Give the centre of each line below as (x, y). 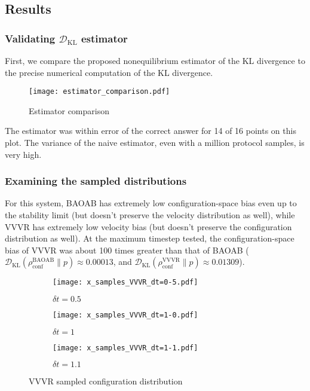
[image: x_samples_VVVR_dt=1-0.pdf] (125, 315)
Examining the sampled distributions (96, 181)
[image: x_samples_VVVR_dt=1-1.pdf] (125, 348)
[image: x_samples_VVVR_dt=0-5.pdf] (125, 282)
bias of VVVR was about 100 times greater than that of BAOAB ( (127, 250)
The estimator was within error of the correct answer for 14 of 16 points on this (151, 131)
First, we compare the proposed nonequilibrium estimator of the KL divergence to (155, 60)
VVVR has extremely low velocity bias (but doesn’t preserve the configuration (148, 226)
